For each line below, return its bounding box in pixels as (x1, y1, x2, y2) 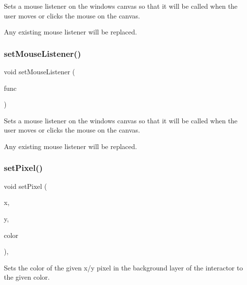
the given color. (4, 272, 50, 282)
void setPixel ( (4, 181, 47, 191)
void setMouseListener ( (4, 67, 75, 76)
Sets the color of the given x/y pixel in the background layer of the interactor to (4, 262, 243, 272)
